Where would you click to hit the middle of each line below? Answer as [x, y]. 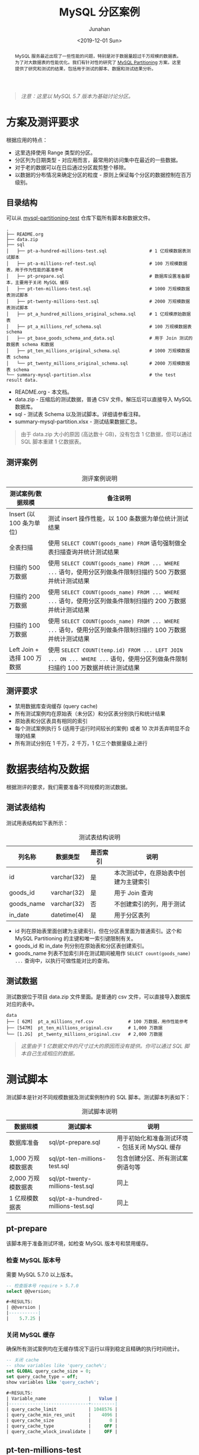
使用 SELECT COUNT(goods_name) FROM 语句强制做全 [117, 543]
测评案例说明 [99, 478]
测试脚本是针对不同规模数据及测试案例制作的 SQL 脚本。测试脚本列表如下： [98, 1097]
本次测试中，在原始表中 [147, 873]
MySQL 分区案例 [99, 12]
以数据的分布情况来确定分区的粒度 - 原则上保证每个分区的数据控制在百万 [103, 175]
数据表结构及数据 [48, 770]
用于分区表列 [132, 915]
